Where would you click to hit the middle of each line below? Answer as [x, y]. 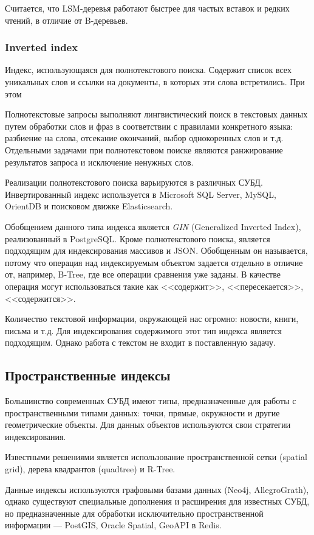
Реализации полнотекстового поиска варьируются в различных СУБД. [134, 182]
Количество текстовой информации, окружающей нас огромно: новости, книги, [152, 319]
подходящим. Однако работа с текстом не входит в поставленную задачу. [140, 342]
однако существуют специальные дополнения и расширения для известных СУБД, [157, 501]
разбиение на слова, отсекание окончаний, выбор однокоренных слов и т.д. [144, 138]
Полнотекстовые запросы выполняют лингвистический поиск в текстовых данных [156, 114]
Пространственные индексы [88, 375]
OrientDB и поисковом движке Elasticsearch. [89, 206]
